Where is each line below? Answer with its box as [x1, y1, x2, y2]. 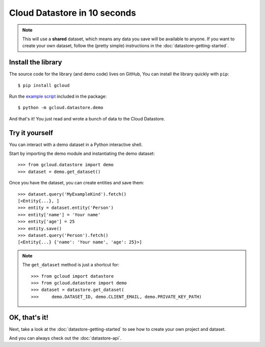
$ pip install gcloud [18, 83, 70, 88]
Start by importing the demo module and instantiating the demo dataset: [9, 150, 155, 157]
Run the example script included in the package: [9, 93, 107, 99]
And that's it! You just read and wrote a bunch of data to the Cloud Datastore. [9, 116, 165, 121]
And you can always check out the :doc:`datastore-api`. [9, 335, 122, 341]
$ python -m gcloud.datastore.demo [18, 105, 104, 111]
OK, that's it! [9, 313, 49, 321]
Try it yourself [9, 128, 53, 137]
